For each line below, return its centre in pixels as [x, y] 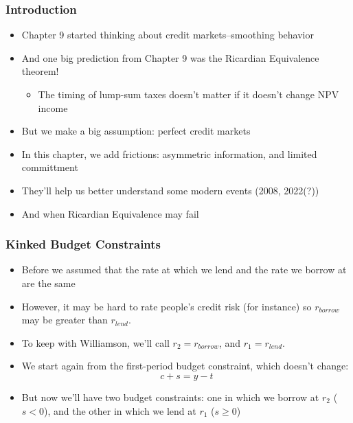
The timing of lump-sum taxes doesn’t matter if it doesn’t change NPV [189, 94]
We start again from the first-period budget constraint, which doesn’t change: [185, 366]
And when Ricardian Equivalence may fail [110, 213]
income [53, 107]
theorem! [40, 71]
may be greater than [65, 320]
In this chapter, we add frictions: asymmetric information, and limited [169, 153]
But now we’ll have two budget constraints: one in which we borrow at [170, 397]
